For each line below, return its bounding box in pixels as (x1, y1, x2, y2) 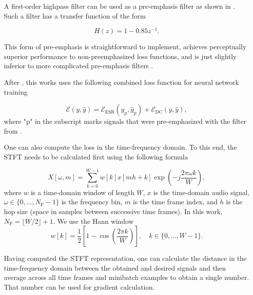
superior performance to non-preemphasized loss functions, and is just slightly (4, 51, 237, 61)
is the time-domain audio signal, (153, 187, 250, 197)
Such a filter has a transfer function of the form (4, 10, 146, 20)
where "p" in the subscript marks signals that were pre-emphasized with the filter (4, 116, 247, 126)
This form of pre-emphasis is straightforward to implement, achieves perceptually (4, 41, 247, 52)
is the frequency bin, (61, 197, 123, 207)
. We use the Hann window (53, 216, 134, 226)
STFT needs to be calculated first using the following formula (4, 152, 188, 162)
